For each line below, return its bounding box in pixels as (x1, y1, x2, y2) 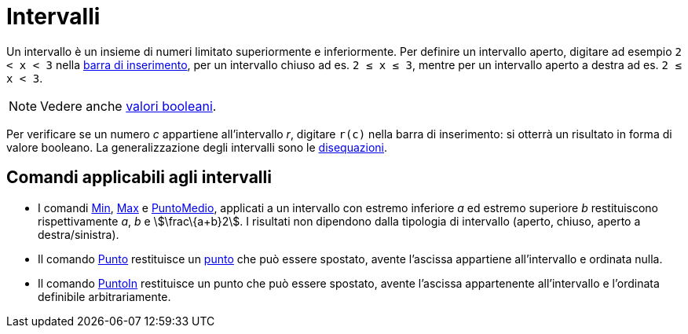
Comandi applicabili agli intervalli (6, 167, 272, 188)
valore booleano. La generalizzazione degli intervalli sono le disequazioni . (6, 140, 388, 154)
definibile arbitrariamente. (38, 289, 171, 303)
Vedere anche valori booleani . (40, 97, 217, 114)
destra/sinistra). (38, 227, 119, 241)
